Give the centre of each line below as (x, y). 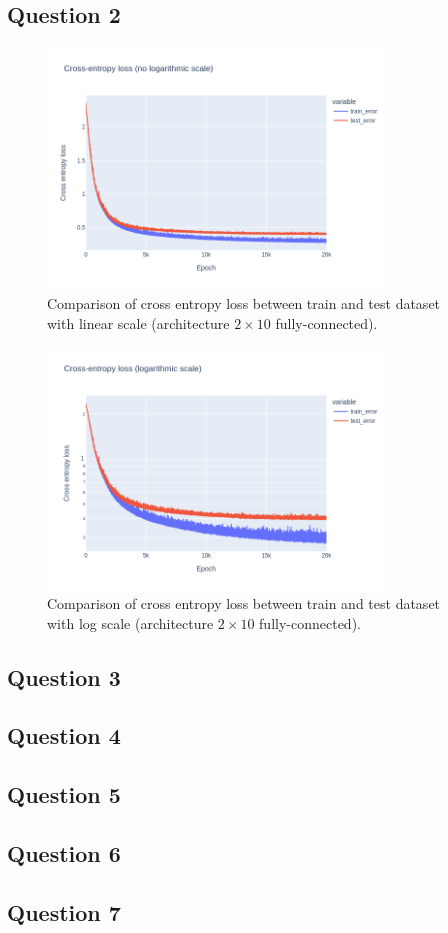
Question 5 (64, 794)
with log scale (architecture (130, 622)
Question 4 (64, 735)
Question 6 (64, 853)
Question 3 (64, 676)
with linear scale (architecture (138, 322)
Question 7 (64, 911)
